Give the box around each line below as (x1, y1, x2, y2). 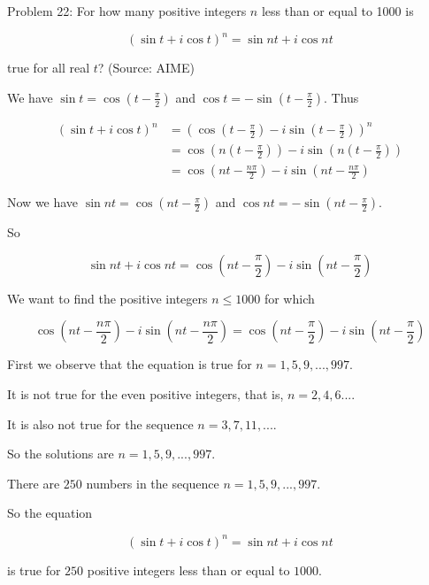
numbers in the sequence (86, 473, 219, 492)
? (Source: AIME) (97, 58, 195, 77)
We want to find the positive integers (7, 289, 208, 307)
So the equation (7, 504, 93, 522)
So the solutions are (7, 444, 114, 463)
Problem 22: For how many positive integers (7, 2, 247, 19)
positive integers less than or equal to (87, 560, 290, 579)
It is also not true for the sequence (7, 414, 194, 433)
